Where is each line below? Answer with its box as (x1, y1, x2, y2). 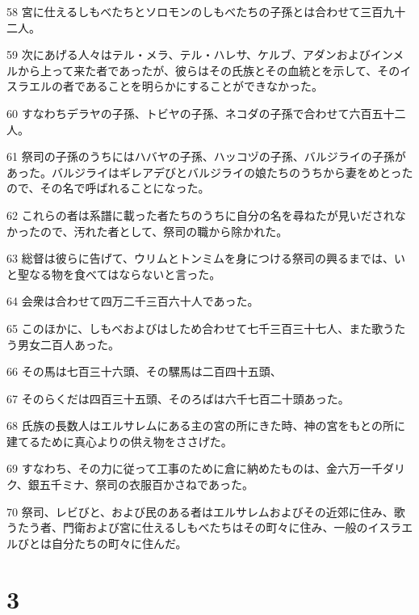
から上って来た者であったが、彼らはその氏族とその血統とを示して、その (17, 61, 400, 78)
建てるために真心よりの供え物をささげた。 (6, 432, 233, 449)
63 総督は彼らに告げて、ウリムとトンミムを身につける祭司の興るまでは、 (6, 250, 394, 267)
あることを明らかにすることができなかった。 (85, 78, 323, 95)
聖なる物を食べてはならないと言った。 (17, 265, 221, 282)
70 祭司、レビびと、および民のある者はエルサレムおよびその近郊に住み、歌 (6, 503, 405, 520)
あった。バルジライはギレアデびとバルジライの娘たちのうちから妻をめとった (6, 163, 413, 180)
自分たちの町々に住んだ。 (51, 534, 187, 551)
